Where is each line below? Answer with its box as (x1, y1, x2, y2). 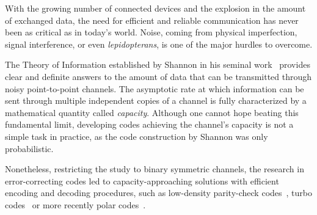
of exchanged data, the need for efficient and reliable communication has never (5, 13, 299, 26)
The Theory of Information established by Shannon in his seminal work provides (5, 58, 310, 71)
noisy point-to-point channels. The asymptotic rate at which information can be (5, 82, 304, 95)
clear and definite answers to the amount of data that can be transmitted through (5, 70, 312, 82)
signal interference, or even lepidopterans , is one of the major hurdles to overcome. (5, 37, 313, 50)
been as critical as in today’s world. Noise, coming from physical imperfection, (5, 26, 297, 38)
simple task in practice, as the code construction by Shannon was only (5, 129, 268, 142)
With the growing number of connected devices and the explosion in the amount (5, 2, 306, 14)
